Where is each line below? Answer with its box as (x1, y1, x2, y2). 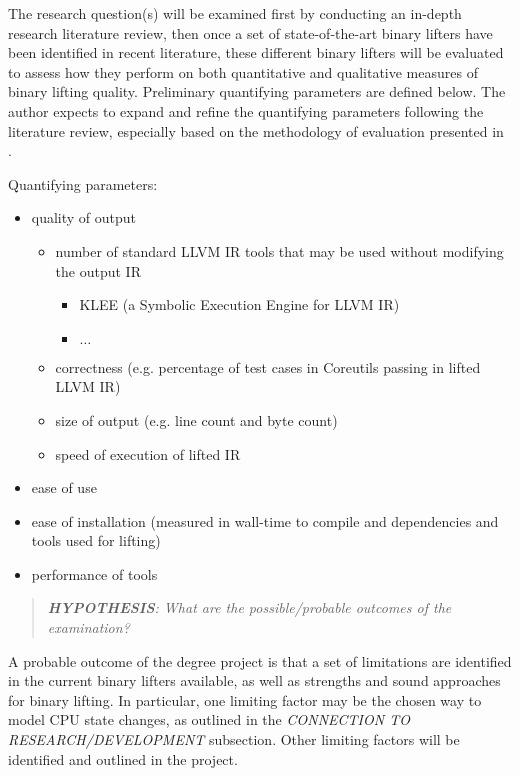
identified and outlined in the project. (8, 748, 238, 769)
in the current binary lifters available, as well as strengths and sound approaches (8, 670, 501, 691)
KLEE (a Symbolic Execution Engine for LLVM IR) (79, 294, 400, 315)
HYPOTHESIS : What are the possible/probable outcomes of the (47, 597, 452, 618)
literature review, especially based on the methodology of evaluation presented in (8, 120, 504, 141)
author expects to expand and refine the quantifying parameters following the (8, 100, 484, 121)
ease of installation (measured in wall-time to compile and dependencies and (31, 510, 499, 531)
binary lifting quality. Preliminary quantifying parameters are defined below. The (8, 81, 506, 102)
